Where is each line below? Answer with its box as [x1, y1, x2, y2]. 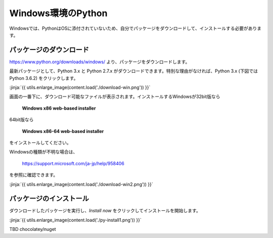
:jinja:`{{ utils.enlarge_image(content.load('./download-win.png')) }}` [9, 84, 151, 90]
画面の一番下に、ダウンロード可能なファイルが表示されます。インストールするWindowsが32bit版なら [9, 93, 220, 100]
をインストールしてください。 [9, 139, 71, 146]
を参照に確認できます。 [9, 172, 58, 178]
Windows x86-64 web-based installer [22, 128, 104, 134]
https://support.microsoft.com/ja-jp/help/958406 [22, 160, 125, 166]
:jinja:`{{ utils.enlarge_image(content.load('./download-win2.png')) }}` [9, 181, 154, 187]
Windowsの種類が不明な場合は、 [9, 149, 78, 155]
